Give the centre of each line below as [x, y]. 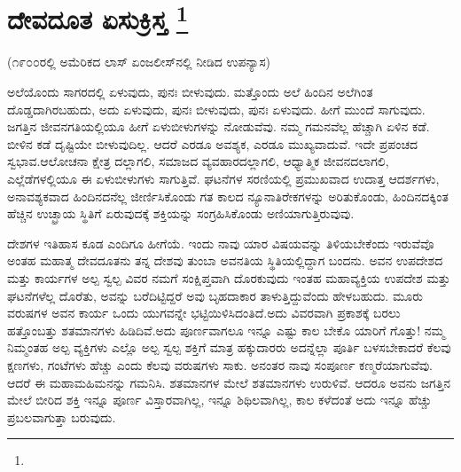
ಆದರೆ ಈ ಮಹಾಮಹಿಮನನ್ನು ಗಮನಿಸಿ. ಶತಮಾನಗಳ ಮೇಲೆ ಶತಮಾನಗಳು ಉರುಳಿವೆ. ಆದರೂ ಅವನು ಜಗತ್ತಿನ [229, 382]
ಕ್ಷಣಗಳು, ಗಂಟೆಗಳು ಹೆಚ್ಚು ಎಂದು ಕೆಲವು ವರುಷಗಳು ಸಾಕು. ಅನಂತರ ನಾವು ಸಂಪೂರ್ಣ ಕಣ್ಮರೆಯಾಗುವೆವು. [220, 364]
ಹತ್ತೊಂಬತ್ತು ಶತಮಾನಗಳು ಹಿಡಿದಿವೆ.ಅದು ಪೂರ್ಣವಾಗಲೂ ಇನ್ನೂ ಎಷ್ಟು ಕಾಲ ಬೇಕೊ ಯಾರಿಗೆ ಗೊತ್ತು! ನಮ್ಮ [226, 330]
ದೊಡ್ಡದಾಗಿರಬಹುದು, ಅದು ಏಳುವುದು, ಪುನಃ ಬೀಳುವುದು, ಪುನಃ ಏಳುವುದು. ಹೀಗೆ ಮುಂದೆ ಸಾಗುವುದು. [216, 109]
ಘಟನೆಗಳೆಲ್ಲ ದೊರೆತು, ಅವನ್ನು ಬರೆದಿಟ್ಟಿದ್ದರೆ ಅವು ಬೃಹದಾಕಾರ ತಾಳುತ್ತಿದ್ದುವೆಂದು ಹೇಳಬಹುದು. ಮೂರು [215, 295]
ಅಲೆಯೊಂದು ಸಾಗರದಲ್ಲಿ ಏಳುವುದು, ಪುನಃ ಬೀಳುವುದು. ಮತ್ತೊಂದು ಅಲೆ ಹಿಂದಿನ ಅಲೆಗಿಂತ [190, 92]
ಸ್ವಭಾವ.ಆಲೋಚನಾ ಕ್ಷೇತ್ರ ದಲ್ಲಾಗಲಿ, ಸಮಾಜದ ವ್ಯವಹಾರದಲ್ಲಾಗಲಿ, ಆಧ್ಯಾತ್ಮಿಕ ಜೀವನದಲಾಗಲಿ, [198, 161]
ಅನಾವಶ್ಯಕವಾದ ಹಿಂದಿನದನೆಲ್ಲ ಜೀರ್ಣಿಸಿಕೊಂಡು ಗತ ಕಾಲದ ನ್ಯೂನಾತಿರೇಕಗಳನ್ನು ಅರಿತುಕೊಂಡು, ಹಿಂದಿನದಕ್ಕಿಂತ [228, 196]
